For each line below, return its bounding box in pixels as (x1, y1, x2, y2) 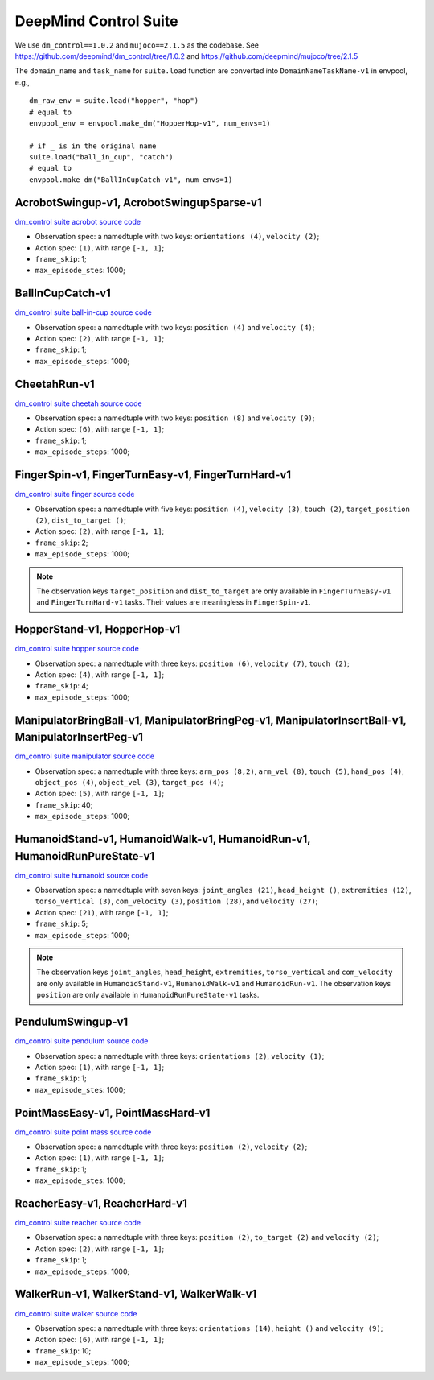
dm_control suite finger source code (14, 490, 135, 499)
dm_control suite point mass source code (14, 1127, 152, 1137)
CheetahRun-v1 (14, 377, 96, 390)
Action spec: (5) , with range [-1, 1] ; (35, 789, 165, 799)
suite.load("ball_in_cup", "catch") (29, 153, 174, 162)
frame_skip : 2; (35, 538, 88, 547)
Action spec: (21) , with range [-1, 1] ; (35, 907, 169, 917)
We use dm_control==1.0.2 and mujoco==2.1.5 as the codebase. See (14, 40, 260, 50)
